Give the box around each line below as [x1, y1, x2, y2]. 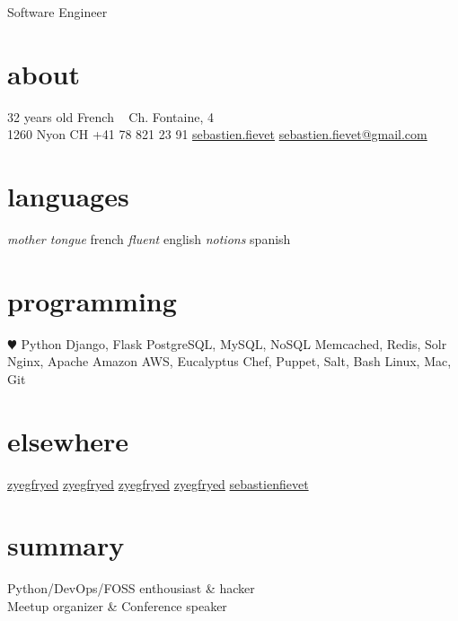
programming [7, 282, 177, 319]
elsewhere [7, 422, 129, 459]
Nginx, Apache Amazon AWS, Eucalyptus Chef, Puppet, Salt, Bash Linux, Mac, [7, 352, 452, 371]
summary [7, 527, 125, 564]
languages [7, 178, 129, 214]
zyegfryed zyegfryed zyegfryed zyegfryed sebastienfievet [7, 474, 309, 493]
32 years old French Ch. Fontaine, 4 [7, 107, 214, 126]
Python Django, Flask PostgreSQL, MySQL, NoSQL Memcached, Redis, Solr [21, 334, 447, 353]
